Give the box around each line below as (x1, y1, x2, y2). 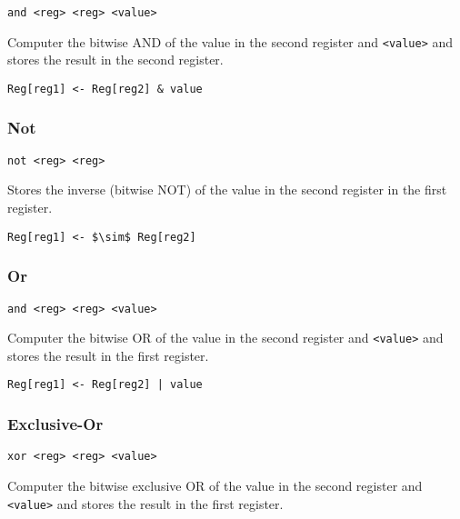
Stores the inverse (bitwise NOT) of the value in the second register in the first (7, 180, 447, 199)
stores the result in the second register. (7, 50, 224, 69)
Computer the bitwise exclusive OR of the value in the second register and (7, 475, 423, 494)
